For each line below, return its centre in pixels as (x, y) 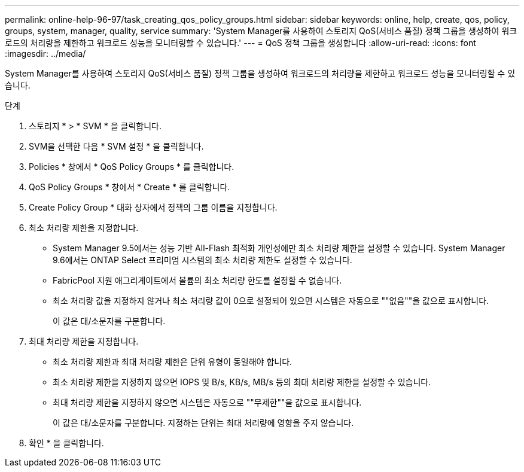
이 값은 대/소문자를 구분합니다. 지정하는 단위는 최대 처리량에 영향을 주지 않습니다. (203, 423)
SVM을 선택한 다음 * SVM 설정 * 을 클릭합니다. (116, 146)
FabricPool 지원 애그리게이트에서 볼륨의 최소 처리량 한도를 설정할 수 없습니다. (197, 280)
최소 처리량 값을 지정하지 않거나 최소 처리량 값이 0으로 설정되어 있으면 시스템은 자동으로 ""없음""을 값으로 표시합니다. (271, 301)
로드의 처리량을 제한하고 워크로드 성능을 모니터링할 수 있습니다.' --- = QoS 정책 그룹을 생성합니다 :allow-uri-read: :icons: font (240, 43)
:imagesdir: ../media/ (45, 54)
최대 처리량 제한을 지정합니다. (84, 341)
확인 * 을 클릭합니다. (66, 443)
